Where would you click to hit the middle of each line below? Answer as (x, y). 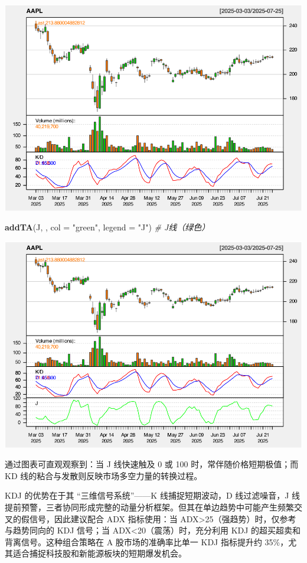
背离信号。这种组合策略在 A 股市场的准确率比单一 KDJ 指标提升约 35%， (147, 541)
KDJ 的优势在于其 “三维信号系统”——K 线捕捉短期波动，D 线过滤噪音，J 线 (153, 495)
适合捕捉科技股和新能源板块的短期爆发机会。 (99, 553)
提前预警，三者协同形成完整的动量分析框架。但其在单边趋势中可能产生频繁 (149, 507)
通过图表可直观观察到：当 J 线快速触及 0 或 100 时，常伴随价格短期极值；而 (152, 464)
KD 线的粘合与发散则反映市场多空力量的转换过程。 (104, 475)
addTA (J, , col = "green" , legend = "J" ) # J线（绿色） (107, 227)
